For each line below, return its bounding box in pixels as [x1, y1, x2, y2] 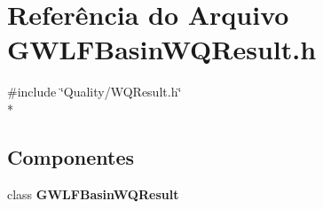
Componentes [7, 143, 135, 170]
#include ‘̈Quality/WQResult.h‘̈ [7, 82, 182, 101]
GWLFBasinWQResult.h [7, 31, 317, 67]
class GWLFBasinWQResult [7, 184, 179, 203]
